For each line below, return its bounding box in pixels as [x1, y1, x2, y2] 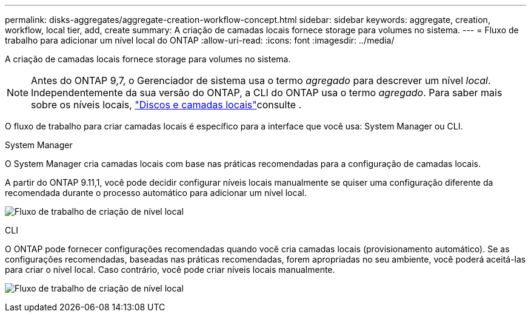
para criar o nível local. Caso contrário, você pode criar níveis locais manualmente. [5, 264, 335, 275]
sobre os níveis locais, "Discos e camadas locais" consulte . [31, 99, 302, 111]
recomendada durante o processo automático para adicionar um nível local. [5, 188, 307, 198]
